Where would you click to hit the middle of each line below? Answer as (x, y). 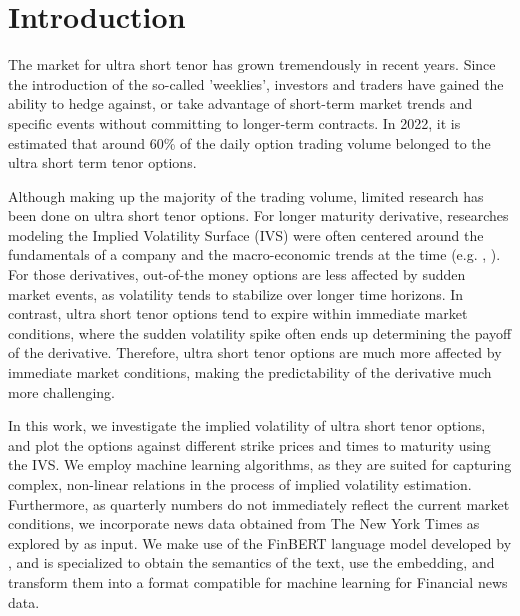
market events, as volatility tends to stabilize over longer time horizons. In (236, 293)
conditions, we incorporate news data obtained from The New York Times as (244, 523)
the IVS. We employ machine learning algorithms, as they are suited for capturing (260, 464)
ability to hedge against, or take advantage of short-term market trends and (240, 103)
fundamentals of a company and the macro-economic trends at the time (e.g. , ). (254, 254)
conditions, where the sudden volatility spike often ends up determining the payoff (260, 332)
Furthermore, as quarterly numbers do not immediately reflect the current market (259, 503)
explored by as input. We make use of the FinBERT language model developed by (260, 542)
